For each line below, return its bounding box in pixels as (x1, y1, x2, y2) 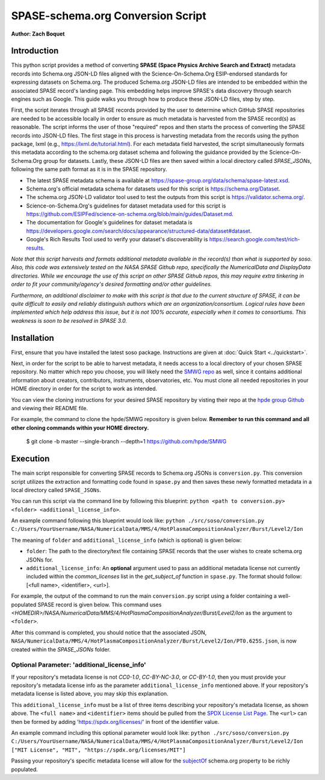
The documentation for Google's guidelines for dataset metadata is (26, 219, 193, 226)
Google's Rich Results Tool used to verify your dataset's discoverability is (26, 236, 208, 243)
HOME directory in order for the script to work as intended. (11, 385, 158, 392)
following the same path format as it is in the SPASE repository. (11, 166, 167, 173)
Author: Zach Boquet (11, 30, 65, 37)
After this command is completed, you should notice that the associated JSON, (11, 629, 207, 636)
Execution (11, 454, 50, 464)
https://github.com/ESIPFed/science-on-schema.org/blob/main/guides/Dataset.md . (26, 211, 234, 218)
